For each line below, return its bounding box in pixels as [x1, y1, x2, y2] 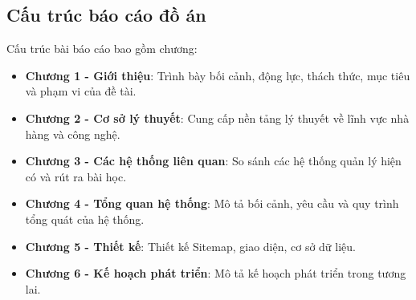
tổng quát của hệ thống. [25, 210, 145, 227]
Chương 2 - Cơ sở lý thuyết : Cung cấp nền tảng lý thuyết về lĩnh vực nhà [25, 109, 410, 126]
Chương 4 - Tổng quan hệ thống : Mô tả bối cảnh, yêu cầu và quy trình [25, 195, 399, 212]
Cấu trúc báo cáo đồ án [6, 2, 206, 27]
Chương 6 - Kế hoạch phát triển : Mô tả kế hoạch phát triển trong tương [25, 265, 406, 282]
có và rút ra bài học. [25, 168, 127, 184]
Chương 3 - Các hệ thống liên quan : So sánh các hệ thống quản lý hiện [25, 152, 402, 169]
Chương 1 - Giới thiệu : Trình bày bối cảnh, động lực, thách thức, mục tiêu [25, 67, 410, 83]
